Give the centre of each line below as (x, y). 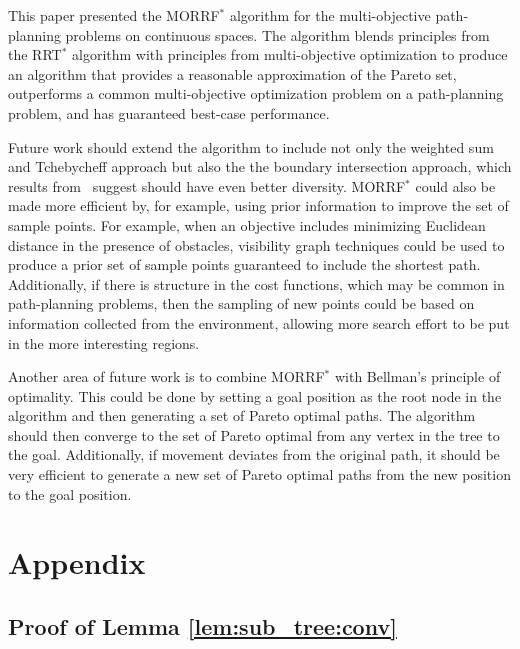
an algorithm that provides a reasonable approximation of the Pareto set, (232, 73)
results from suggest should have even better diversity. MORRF (207, 185)
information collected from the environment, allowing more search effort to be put (259, 322)
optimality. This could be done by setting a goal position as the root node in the (255, 395)
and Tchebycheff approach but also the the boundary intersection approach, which (260, 166)
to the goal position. (70, 493)
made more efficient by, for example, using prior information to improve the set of (258, 205)
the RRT (35, 54)
